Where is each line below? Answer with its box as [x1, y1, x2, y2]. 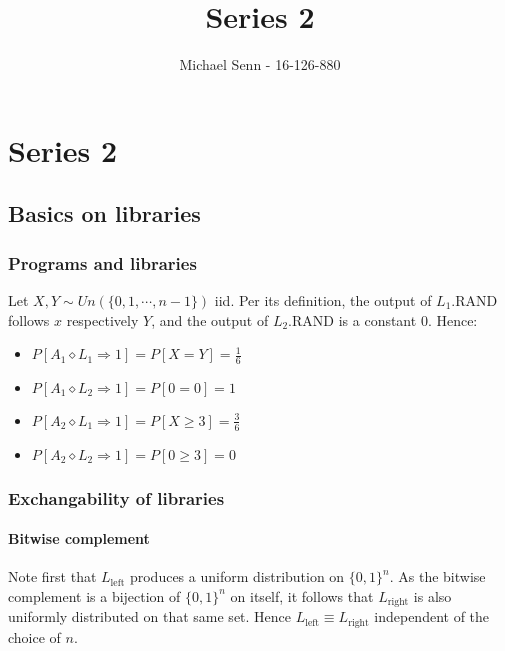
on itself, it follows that [230, 585, 374, 606]
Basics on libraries [8, 198, 201, 229]
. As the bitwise [389, 566, 486, 587]
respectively [66, 309, 139, 330]
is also [413, 585, 452, 606]
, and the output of [151, 309, 269, 330]
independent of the [374, 606, 490, 627]
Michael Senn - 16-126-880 [179, 54, 341, 75]
